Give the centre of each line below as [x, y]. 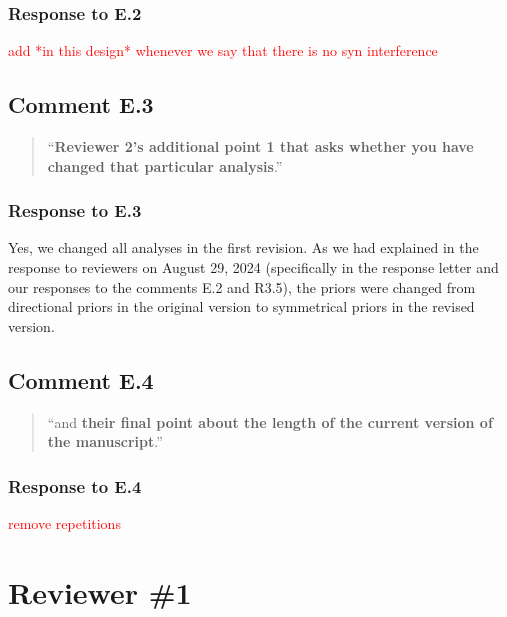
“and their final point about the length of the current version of [270, 421]
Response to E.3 [75, 210]
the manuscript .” [105, 441]
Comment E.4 [81, 379]
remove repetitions [64, 523]
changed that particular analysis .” [165, 165]
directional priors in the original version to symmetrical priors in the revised [241, 306]
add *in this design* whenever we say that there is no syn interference [223, 50]
